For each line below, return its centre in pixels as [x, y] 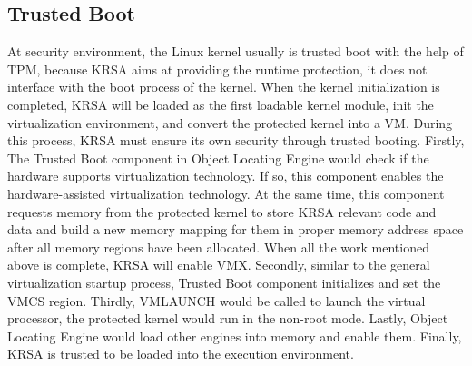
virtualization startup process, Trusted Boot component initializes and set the [224, 282]
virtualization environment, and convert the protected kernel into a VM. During [230, 122]
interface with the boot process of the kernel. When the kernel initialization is [224, 87]
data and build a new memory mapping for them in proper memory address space [236, 229]
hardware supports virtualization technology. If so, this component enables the [226, 176]
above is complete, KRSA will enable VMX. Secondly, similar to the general [219, 265]
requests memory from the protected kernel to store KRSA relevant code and [222, 211]
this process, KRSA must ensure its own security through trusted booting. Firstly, [236, 140]
